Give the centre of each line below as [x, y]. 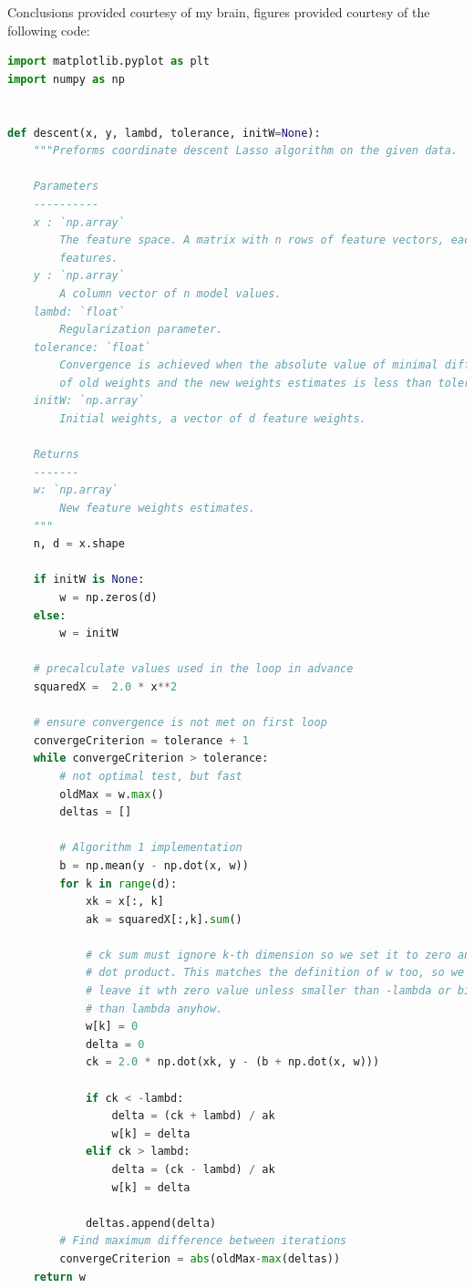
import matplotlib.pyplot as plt [108, 62]
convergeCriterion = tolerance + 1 [141, 740]
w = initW [89, 634]
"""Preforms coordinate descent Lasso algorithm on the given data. [245, 151]
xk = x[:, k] [124, 902]
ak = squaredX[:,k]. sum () [164, 919]
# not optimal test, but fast [151, 776]
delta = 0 [115, 1044]
